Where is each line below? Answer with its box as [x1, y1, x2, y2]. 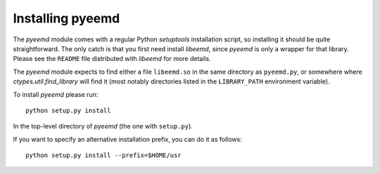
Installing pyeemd [13, 11, 120, 26]
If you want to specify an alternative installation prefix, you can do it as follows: [13, 135, 243, 143]
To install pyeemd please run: [13, 90, 99, 98]
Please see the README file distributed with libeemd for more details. [13, 55, 211, 63]
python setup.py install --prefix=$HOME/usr [25, 152, 182, 159]
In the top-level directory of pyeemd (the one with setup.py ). [13, 122, 193, 130]
